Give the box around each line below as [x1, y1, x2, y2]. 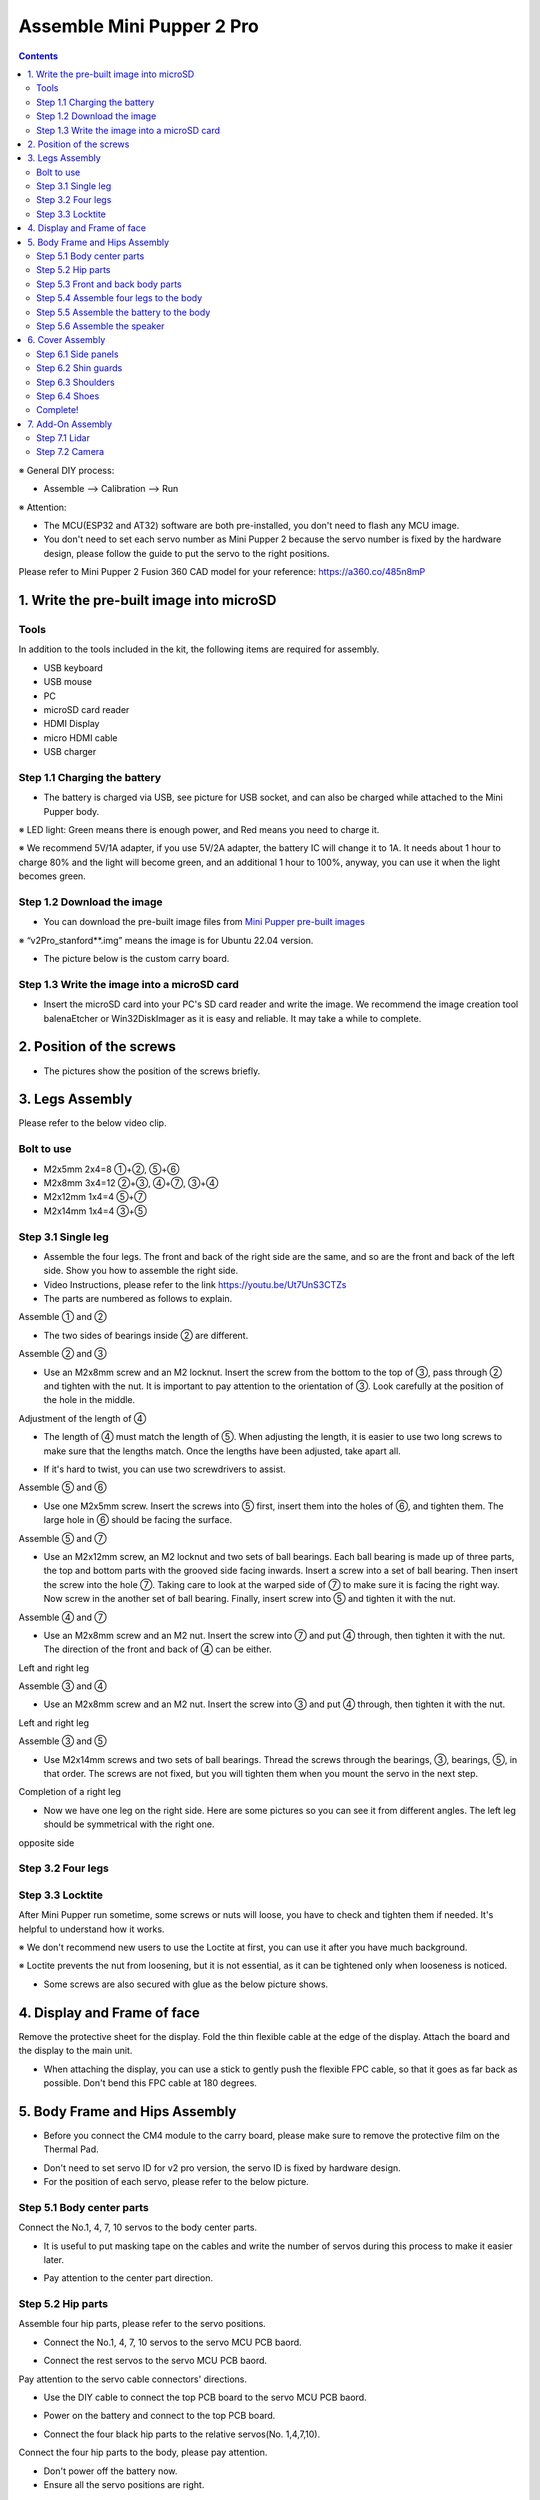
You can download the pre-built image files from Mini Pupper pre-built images [43, 916, 365, 928]
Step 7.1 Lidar [36, 432, 90, 444]
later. [43, 2253, 65, 2265]
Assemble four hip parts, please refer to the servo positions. [18, 2318, 267, 2330]
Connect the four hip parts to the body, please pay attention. [18, 2446, 268, 2459]
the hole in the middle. [43, 1394, 136, 1406]
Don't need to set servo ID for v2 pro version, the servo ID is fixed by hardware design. [43, 2161, 402, 2174]
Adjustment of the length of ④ [18, 1412, 147, 1424]
